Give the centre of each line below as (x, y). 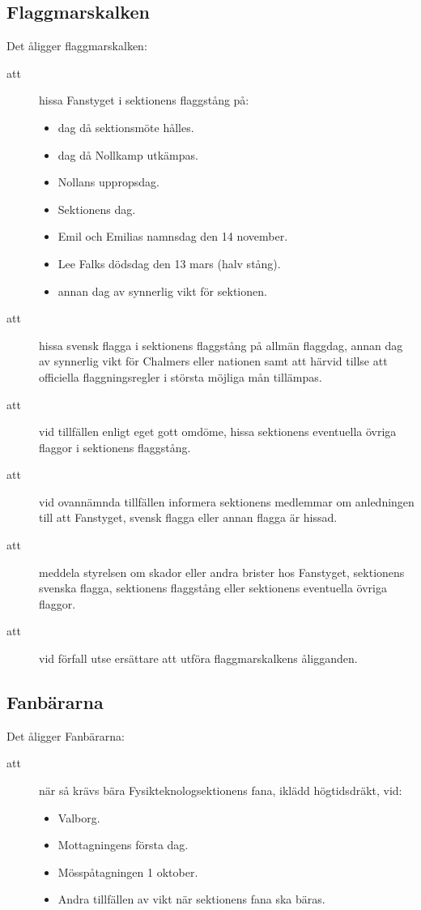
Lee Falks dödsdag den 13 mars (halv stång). (169, 263)
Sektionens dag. (97, 209)
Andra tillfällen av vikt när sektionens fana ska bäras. (191, 899)
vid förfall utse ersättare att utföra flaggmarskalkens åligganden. (198, 658)
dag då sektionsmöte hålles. (126, 127)
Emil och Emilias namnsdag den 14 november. (173, 236)
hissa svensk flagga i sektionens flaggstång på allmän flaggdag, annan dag (221, 345)
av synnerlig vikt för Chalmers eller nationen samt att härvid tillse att (213, 361)
